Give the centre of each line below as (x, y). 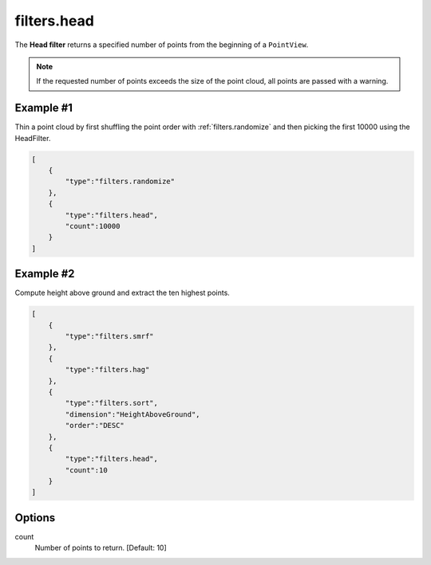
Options (35, 518)
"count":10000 (93, 226)
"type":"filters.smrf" (110, 336)
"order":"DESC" (95, 426)
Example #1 (44, 108)
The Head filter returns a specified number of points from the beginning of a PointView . (162, 45)
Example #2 (45, 274)
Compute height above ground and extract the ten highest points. (123, 293)
